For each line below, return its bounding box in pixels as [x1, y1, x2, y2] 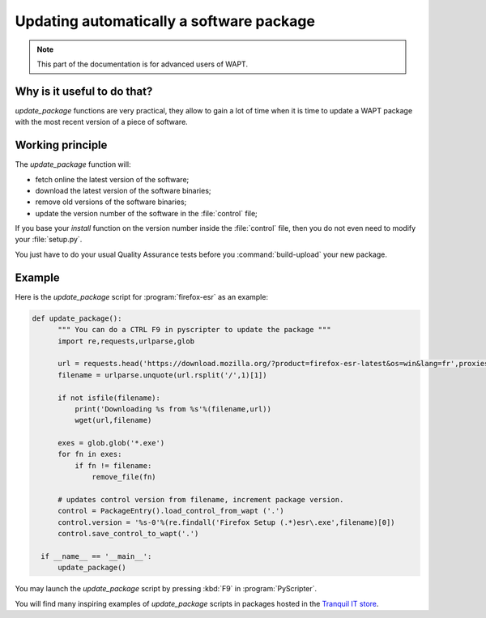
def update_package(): [32, 313, 122, 323]
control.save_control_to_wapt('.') [58, 529, 199, 539]
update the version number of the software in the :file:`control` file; [35, 208, 258, 218]
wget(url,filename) [74, 416, 152, 425]
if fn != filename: [74, 461, 152, 470]
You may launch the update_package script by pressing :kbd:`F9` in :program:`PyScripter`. [15, 584, 318, 594]
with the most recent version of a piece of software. [15, 117, 188, 127]
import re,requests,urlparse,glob [58, 336, 194, 346]
